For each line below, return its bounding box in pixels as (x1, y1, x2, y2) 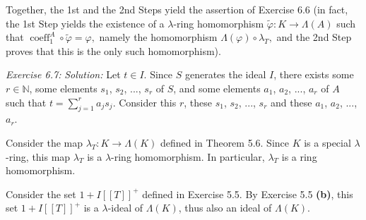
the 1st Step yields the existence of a (6, 16, 165, 30)
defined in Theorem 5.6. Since (160, 135, 290, 149)
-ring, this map (6, 149, 71, 164)
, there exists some (273, 67, 354, 82)
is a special (304, 135, 351, 149)
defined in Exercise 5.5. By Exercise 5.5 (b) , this (142, 186, 353, 201)
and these (271, 94, 312, 109)
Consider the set (6, 186, 76, 201)
